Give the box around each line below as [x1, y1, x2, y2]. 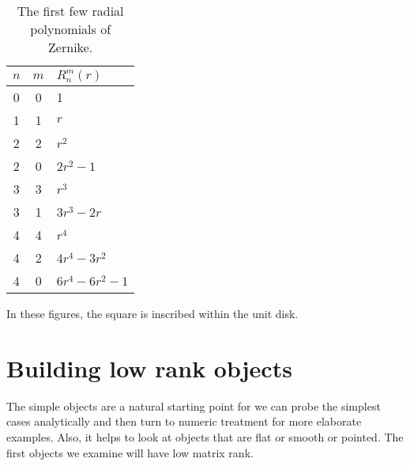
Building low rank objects [6, 351, 292, 384]
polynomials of [30, 20, 111, 38]
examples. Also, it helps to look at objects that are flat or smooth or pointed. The [6, 428, 404, 445]
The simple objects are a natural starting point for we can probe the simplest [6, 397, 381, 414]
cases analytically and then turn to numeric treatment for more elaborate [6, 413, 362, 430]
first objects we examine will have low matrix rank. [6, 444, 254, 460]
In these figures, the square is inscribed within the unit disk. [6, 305, 299, 321]
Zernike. [48, 38, 93, 56]
